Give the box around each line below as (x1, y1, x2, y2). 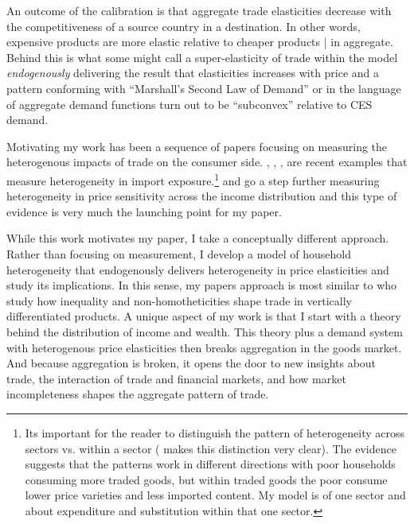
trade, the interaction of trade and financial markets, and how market (6, 370, 346, 386)
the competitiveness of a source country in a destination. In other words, (6, 17, 361, 34)
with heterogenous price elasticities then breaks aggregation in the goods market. (6, 339, 402, 355)
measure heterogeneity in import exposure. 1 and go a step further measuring (6, 169, 380, 188)
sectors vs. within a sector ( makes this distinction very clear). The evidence (25, 440, 396, 456)
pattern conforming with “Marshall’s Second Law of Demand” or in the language (6, 80, 401, 96)
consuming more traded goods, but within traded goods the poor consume (25, 471, 388, 487)
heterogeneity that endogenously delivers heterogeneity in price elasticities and (6, 261, 389, 278)
